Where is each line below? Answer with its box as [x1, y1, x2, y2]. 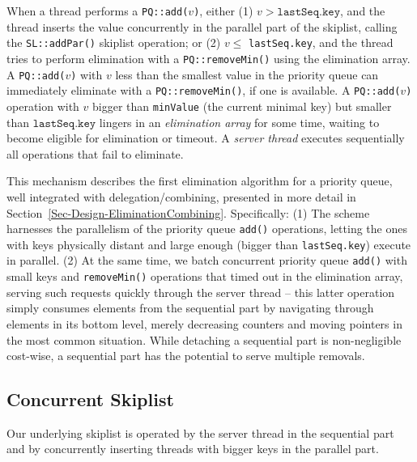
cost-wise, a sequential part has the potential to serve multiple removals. [6, 347, 365, 364]
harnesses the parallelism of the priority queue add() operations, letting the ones [6, 220, 407, 237]
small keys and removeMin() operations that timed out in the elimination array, [6, 268, 403, 285]
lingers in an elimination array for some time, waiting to [99, 113, 380, 130]
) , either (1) [194, 2, 253, 19]
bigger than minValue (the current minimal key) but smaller [92, 97, 392, 114]
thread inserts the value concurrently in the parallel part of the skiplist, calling [6, 18, 398, 35]
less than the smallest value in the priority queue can [115, 66, 379, 83]
